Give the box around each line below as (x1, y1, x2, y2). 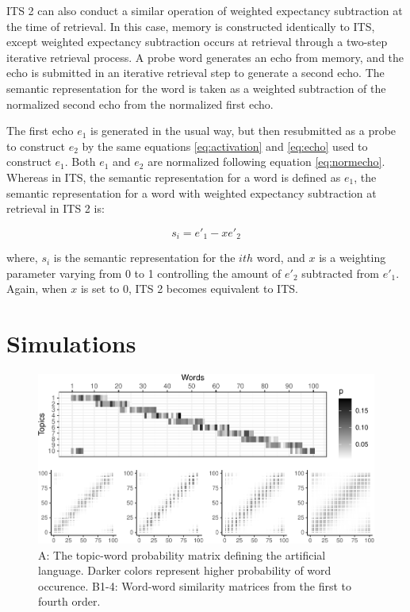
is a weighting (319, 249, 386, 266)
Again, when (6, 280, 67, 297)
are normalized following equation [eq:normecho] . (148, 153, 385, 170)
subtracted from (301, 264, 380, 281)
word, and (256, 249, 305, 266)
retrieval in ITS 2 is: (6, 200, 105, 217)
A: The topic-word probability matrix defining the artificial (38, 546, 326, 563)
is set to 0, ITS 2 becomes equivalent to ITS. (80, 280, 298, 297)
